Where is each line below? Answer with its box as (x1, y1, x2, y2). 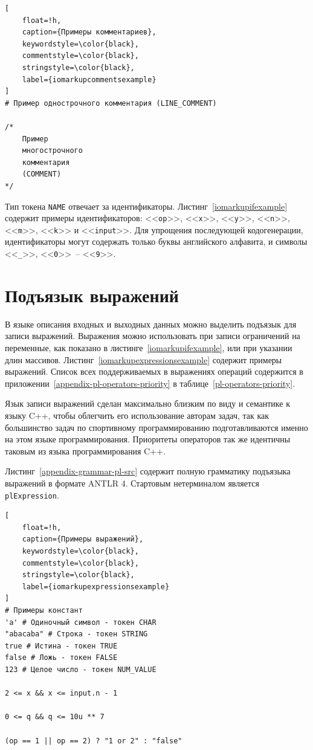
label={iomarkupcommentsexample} (22, 75, 156, 84)
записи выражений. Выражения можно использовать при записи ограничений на (5, 329, 300, 342)
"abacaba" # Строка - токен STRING (5, 630, 148, 639)
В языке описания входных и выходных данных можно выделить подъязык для (5, 317, 297, 330)
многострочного (22, 146, 83, 155)
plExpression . (5, 488, 59, 501)
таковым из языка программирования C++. (5, 444, 166, 457)
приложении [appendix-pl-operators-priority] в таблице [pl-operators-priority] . (5, 377, 295, 389)
